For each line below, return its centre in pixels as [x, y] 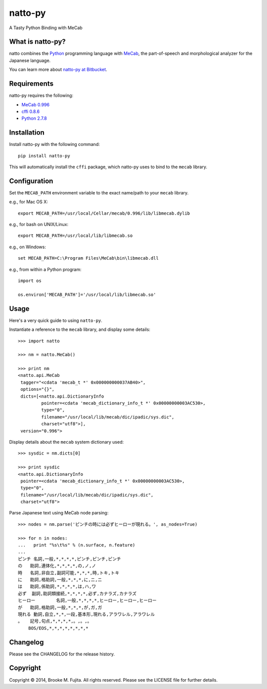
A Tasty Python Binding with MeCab [46, 28]
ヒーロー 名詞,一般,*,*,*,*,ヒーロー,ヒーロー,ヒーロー [87, 600]
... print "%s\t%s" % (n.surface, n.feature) [77, 545]
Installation [27, 133]
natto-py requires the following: [41, 95]
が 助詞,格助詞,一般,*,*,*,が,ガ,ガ [60, 607]
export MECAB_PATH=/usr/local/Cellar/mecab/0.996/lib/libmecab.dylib [104, 213]
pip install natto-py [44, 156]
